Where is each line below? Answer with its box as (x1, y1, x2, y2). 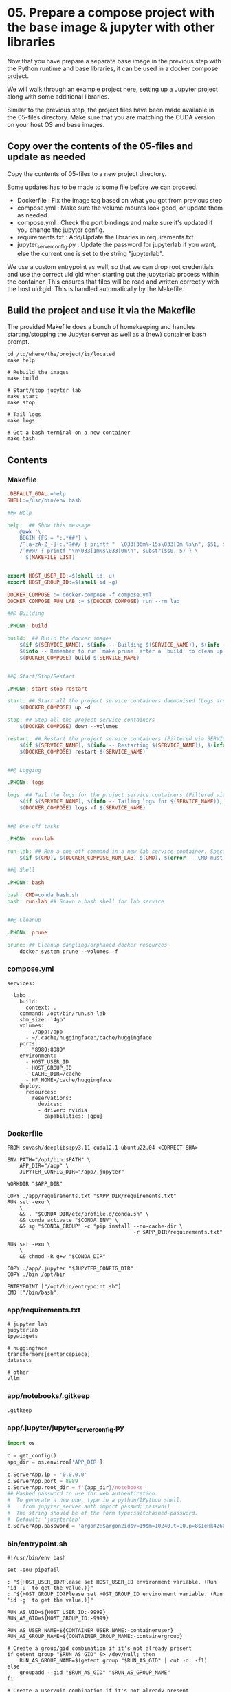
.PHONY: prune (7, 929, 48, 936)
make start (7, 393, 38, 400)
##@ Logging (7, 767, 41, 774)
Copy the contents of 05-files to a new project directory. (7, 169, 167, 177)
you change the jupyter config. (16, 226, 104, 234)
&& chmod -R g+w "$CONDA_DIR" (19, 1253, 107, 1260)
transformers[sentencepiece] (7, 1351, 91, 1358)
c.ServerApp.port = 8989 (7, 1477, 78, 1484)
